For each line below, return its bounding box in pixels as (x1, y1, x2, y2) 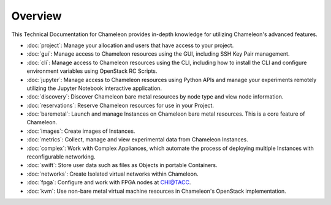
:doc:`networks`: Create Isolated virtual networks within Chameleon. (26, 170, 199, 177)
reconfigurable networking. (26, 153, 96, 160)
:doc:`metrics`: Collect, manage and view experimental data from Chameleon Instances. (26, 136, 248, 143)
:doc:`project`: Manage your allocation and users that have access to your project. (26, 42, 234, 49)
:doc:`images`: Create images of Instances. (26, 127, 135, 135)
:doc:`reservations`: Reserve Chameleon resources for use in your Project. (26, 102, 215, 109)
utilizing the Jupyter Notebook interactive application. (26, 84, 162, 92)
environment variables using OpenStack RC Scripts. (26, 67, 158, 75)
